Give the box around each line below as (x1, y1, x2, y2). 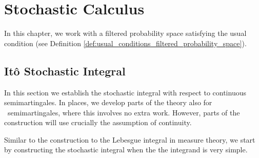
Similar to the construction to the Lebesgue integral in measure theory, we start (4, 134, 255, 145)
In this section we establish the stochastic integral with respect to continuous (4, 87, 246, 97)
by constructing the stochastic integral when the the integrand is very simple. (4, 144, 248, 155)
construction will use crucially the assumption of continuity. (4, 117, 192, 128)
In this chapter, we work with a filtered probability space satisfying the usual (4, 28, 247, 38)
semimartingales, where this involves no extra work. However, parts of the (7, 107, 240, 117)
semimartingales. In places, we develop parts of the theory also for (4, 97, 212, 108)
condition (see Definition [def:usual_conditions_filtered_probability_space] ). (4, 37, 247, 48)
